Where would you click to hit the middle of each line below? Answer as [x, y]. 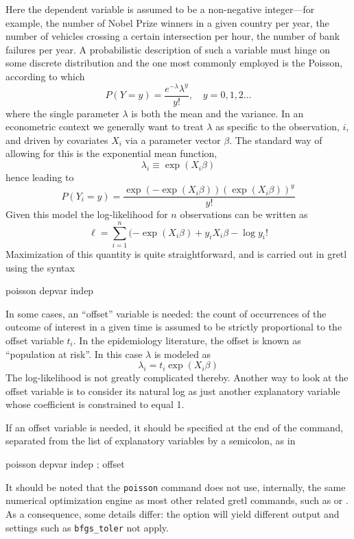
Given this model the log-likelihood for [87, 214]
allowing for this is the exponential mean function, [111, 153]
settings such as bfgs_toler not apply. [87, 527]
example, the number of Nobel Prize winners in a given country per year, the [167, 22]
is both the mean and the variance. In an [217, 113]
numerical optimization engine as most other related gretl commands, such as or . [177, 500]
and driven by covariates [57, 140]
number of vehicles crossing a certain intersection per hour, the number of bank [173, 36]
